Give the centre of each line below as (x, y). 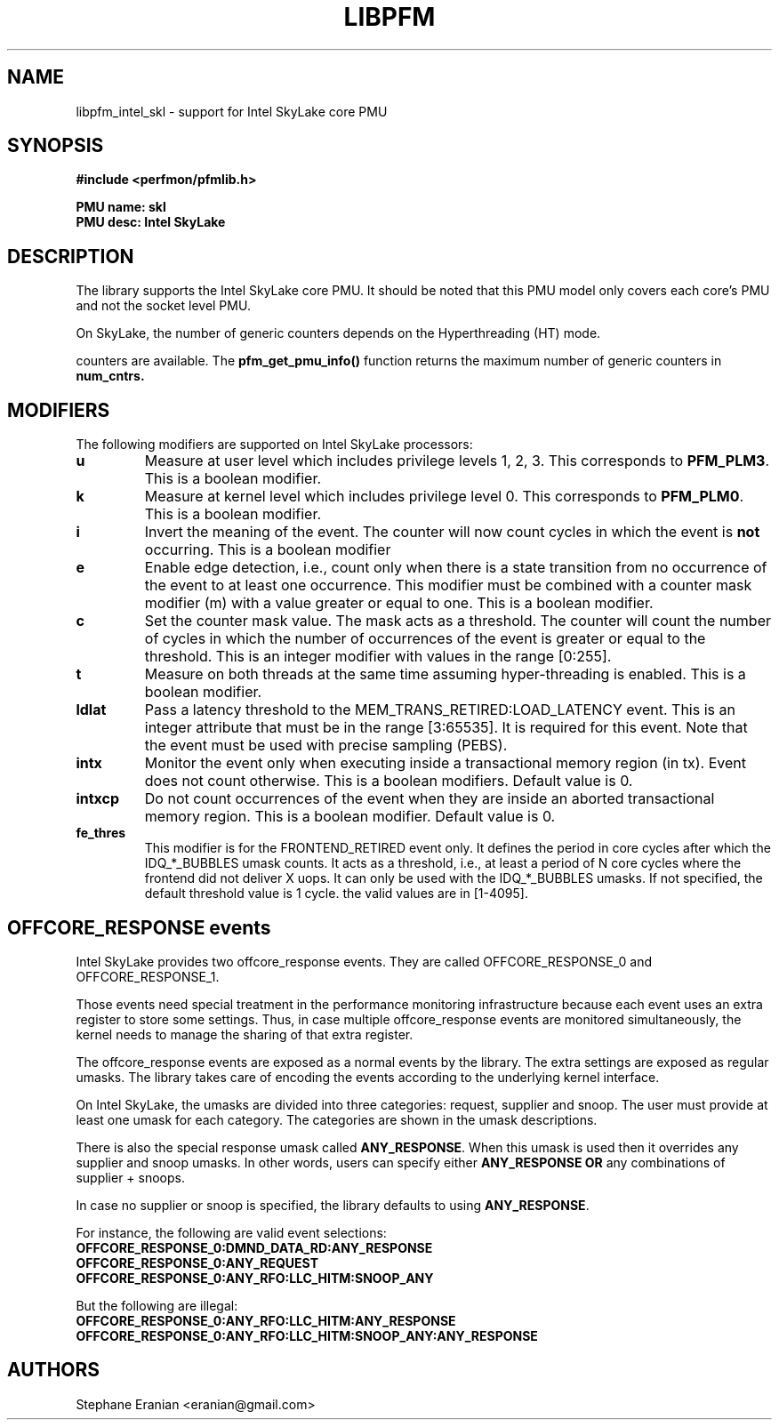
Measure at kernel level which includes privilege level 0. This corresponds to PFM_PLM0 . (444, 497)
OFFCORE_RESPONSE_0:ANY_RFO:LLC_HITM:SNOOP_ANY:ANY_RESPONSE (307, 1335)
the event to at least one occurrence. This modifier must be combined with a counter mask (448, 585)
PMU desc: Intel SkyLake (151, 222)
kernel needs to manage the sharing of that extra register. (245, 1034)
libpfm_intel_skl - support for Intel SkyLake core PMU (232, 111)
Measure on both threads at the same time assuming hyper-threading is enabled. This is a (445, 674)
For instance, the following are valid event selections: (231, 1232)
